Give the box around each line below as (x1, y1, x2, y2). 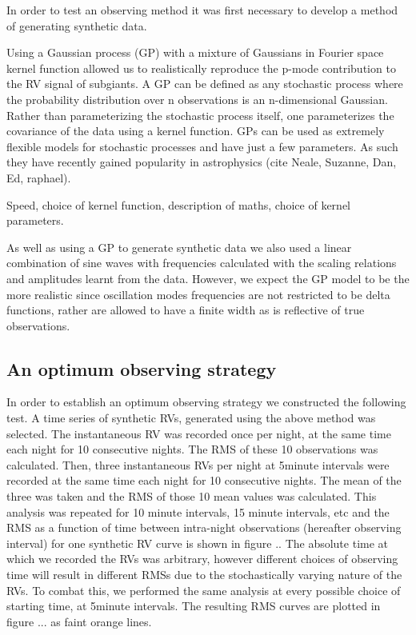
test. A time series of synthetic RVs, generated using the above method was (6, 409, 376, 426)
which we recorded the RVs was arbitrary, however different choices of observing (6, 550, 398, 567)
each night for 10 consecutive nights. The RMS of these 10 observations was (6, 441, 378, 457)
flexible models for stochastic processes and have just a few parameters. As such (6, 138, 398, 154)
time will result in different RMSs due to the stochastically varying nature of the (6, 566, 402, 583)
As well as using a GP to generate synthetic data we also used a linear (6, 238, 352, 255)
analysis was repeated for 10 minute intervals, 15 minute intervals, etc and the (6, 503, 390, 520)
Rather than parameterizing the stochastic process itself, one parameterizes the (6, 106, 394, 123)
